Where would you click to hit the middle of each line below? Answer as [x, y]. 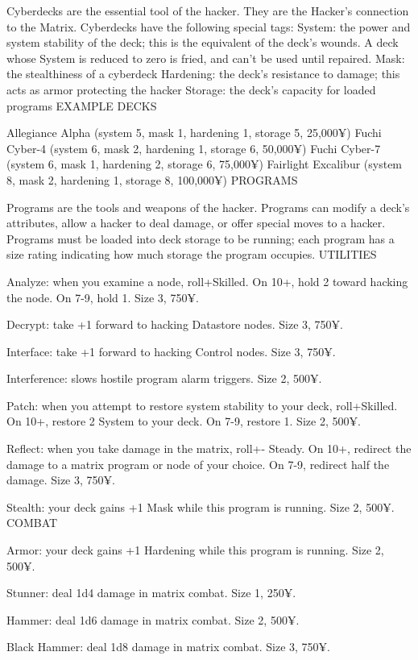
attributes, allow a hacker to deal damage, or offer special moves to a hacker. [196, 223]
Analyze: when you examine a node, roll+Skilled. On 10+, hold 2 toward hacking [207, 281]
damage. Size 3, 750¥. [61, 480]
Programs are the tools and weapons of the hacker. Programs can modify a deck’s [208, 207]
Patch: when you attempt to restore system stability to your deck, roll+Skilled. [202, 405]
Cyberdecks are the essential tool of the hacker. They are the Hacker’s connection [208, 10]
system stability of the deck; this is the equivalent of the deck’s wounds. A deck [203, 42]
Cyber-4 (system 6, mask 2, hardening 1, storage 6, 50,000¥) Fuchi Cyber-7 [194, 148]
